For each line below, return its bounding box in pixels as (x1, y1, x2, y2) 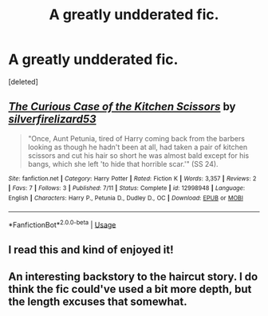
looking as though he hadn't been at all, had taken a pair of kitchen (27, 142, 248, 152)
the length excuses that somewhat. (8, 295, 187, 309)
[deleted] (8, 77, 38, 86)
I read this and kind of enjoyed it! (8, 243, 174, 256)
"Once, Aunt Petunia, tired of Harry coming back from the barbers (27, 133, 246, 143)
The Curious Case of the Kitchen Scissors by (8, 100, 236, 113)
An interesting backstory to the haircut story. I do (8, 270, 258, 284)
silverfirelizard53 (8, 113, 97, 126)
